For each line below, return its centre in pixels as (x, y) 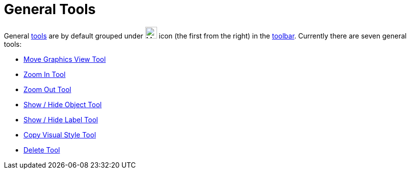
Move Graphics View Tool (65, 59)
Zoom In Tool (45, 74)
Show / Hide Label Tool (61, 119)
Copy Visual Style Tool (60, 135)
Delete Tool (42, 150)
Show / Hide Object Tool (63, 104)
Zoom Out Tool (47, 89)
